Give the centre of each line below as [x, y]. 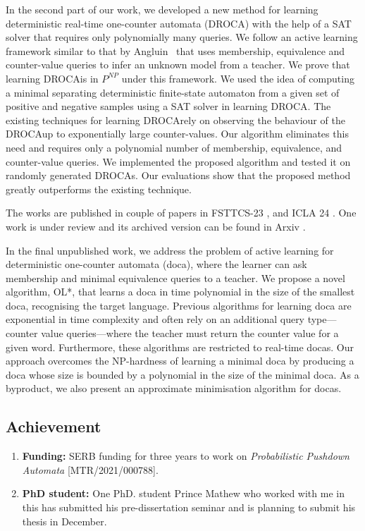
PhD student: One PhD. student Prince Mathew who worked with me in [183, 493]
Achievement [54, 426]
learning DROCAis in [52, 78]
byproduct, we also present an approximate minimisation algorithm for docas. [174, 388]
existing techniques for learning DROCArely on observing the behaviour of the [175, 120]
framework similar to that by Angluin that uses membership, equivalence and [175, 50]
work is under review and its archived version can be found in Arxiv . [156, 226]
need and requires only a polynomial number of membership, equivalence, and [174, 147]
